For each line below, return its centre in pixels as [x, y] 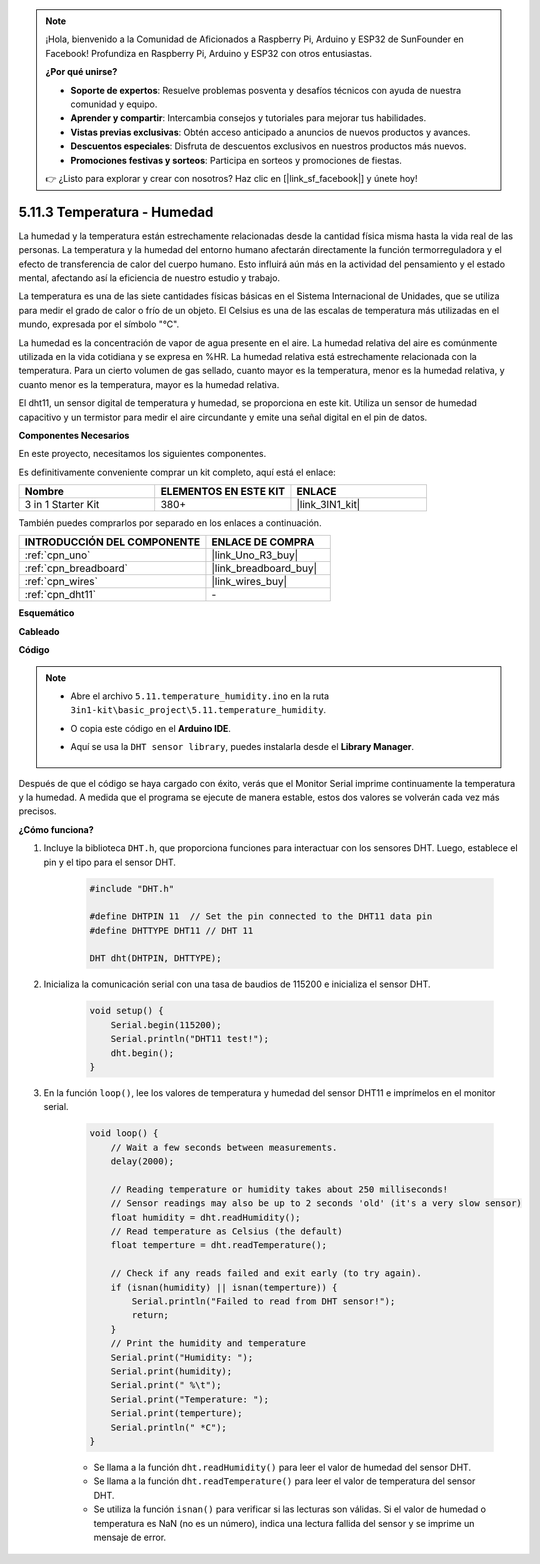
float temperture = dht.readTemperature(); [218, 1245]
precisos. [37, 811]
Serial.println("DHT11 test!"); [190, 1039]
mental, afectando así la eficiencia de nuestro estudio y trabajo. [149, 277]
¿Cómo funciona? [56, 829]
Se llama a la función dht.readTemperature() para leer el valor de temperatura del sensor [284, 1481]
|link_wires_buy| [249, 582]
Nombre [44, 492]
